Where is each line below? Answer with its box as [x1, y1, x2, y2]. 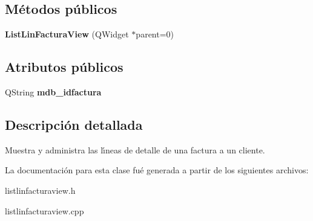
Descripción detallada [5, 115, 143, 133]
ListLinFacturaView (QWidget [5, 28, 129, 40]
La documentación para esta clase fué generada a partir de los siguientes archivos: [5, 164, 309, 176]
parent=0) [136, 28, 174, 40]
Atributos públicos [5, 57, 124, 76]
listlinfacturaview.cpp [5, 204, 84, 217]
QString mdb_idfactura [5, 86, 102, 98]
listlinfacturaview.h [5, 184, 76, 196]
